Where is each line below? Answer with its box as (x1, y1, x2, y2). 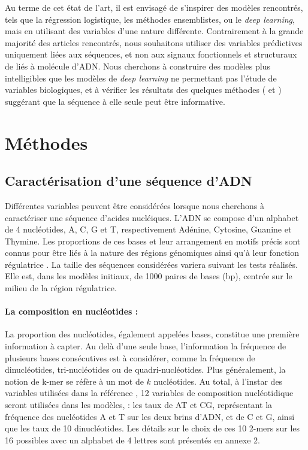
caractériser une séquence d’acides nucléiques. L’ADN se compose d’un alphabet (5, 211, 299, 224)
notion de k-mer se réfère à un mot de (5, 375, 144, 387)
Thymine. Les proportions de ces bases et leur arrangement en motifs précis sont (5, 234, 301, 247)
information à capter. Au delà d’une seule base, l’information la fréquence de (5, 340, 286, 352)
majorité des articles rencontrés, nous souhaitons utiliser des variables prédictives (5, 36, 303, 49)
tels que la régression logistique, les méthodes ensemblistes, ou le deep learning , (5, 13, 295, 25)
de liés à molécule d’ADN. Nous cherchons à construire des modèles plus (5, 59, 270, 72)
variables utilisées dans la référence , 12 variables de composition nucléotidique (5, 386, 294, 399)
